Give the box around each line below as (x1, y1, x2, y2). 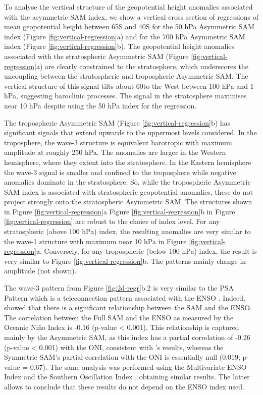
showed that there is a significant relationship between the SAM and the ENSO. (4, 302, 252, 313)
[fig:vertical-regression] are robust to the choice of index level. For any (4, 216, 220, 227)
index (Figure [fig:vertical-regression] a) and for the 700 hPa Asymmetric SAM (4, 31, 245, 41)
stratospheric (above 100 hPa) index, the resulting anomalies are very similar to (4, 226, 251, 237)
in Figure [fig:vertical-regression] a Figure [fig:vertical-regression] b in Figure (4, 206, 235, 216)
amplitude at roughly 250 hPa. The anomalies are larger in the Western (4, 147, 226, 157)
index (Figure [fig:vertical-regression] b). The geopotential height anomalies (4, 41, 235, 51)
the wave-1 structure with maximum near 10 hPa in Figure (4, 236, 187, 246)
